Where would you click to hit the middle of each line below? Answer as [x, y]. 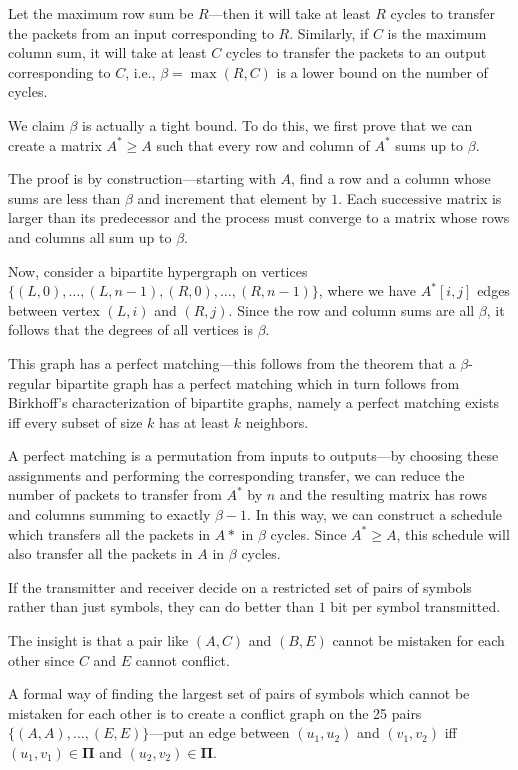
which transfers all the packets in [109, 533]
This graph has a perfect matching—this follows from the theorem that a [232, 362]
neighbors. [277, 421]
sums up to [429, 144]
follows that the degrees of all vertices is [130, 329]
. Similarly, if [329, 32]
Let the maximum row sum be [101, 13]
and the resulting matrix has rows [383, 494]
